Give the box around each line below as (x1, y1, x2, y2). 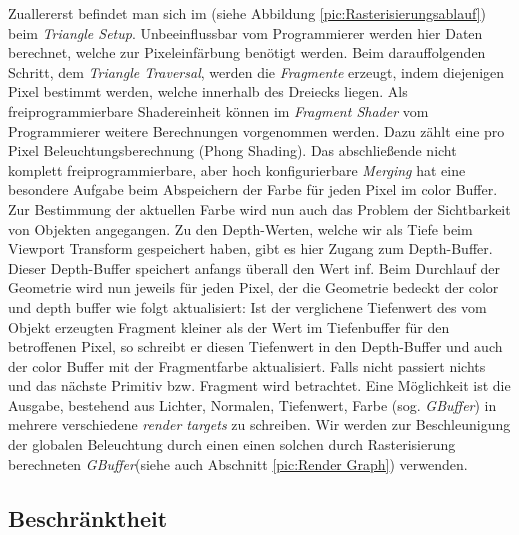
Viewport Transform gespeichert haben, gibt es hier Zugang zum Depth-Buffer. (8, 238, 493, 259)
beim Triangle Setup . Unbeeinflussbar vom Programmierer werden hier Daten (8, 22, 483, 43)
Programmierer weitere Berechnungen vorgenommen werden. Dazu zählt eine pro (8, 120, 505, 141)
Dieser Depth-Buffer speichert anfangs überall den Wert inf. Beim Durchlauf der (8, 257, 500, 278)
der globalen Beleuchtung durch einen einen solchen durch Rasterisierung (8, 434, 456, 455)
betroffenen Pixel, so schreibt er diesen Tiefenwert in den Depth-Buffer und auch (8, 336, 503, 357)
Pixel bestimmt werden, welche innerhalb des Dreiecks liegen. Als (8, 81, 408, 102)
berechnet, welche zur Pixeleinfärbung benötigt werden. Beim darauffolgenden (8, 42, 486, 63)
